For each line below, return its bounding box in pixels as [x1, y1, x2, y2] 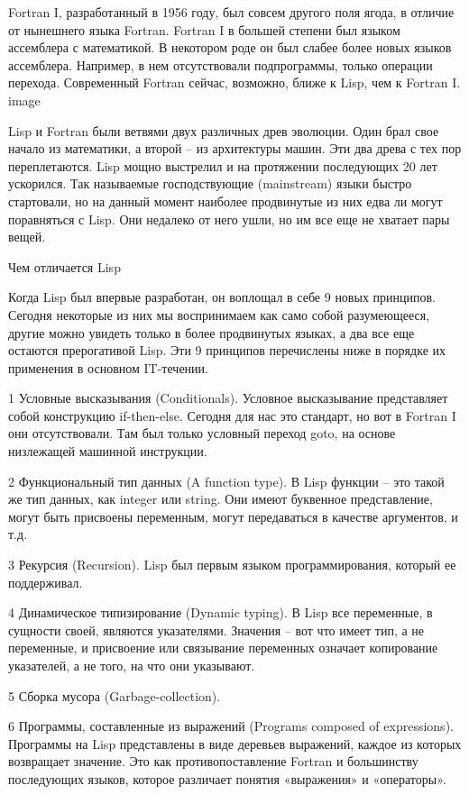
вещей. [8, 227, 46, 246]
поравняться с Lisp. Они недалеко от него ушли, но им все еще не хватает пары [8, 209, 450, 228]
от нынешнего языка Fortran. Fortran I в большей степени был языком [8, 20, 400, 39]
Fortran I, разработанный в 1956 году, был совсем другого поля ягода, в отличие [8, 3, 455, 21]
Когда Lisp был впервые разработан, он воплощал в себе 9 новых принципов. [8, 287, 437, 306]
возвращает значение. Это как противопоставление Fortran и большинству [8, 752, 418, 771]
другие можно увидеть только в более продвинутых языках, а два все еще [8, 323, 415, 342]
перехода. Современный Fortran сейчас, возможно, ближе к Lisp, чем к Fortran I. [8, 73, 461, 92]
